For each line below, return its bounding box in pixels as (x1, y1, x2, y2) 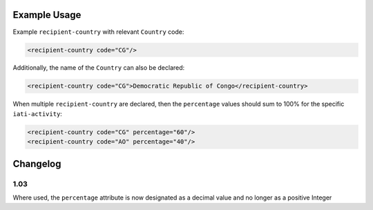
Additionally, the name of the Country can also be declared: (12, 64, 185, 72)
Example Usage (12, 9, 82, 21)
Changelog (12, 157, 61, 169)
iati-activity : (12, 109, 62, 117)
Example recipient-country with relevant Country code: (12, 28, 184, 36)
